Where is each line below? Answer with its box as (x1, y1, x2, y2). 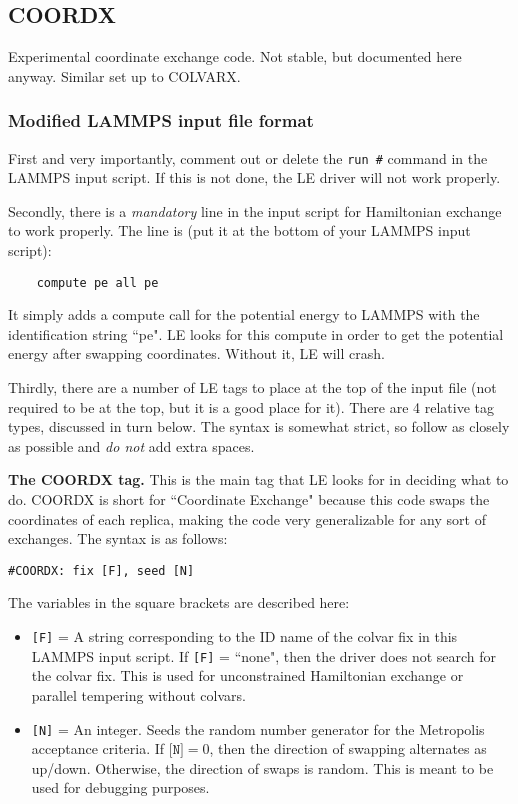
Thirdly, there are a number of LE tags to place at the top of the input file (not (8, 377, 497, 398)
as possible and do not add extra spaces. (8, 435, 255, 456)
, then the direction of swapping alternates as (209, 738, 487, 759)
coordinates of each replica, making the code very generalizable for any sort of (8, 508, 486, 529)
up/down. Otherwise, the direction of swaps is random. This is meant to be (31, 757, 494, 778)
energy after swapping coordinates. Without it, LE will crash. (8, 343, 385, 364)
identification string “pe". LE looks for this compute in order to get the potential (8, 323, 504, 344)
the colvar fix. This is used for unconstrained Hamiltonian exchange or (31, 665, 464, 686)
